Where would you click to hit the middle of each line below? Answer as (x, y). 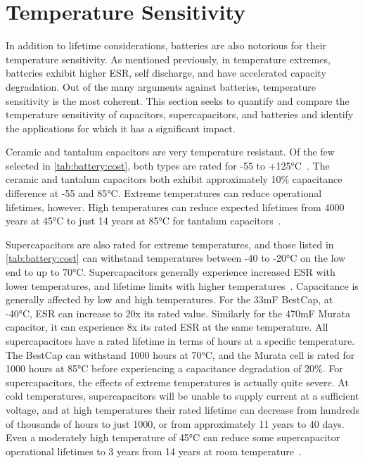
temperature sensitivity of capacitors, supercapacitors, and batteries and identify (180, 114)
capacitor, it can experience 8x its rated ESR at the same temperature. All (167, 327)
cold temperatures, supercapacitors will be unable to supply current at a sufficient (182, 396)
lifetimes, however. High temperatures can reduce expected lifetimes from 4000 (175, 207)
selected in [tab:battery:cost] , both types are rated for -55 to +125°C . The (168, 165)
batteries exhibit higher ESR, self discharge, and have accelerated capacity (166, 73)
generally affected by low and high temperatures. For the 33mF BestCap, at (169, 299)
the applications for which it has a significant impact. (121, 128)
